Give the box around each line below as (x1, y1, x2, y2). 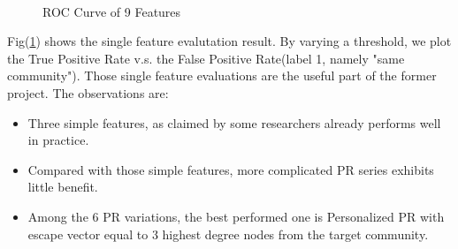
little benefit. (27, 177, 98, 196)
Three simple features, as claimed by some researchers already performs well (27, 113, 441, 132)
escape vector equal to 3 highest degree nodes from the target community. (27, 224, 429, 243)
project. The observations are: (7, 83, 169, 102)
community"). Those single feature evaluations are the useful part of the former (7, 66, 437, 85)
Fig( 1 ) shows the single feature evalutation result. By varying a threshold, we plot (7, 32, 452, 50)
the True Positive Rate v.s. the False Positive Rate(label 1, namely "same (7, 49, 405, 67)
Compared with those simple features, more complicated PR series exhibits (27, 160, 434, 178)
